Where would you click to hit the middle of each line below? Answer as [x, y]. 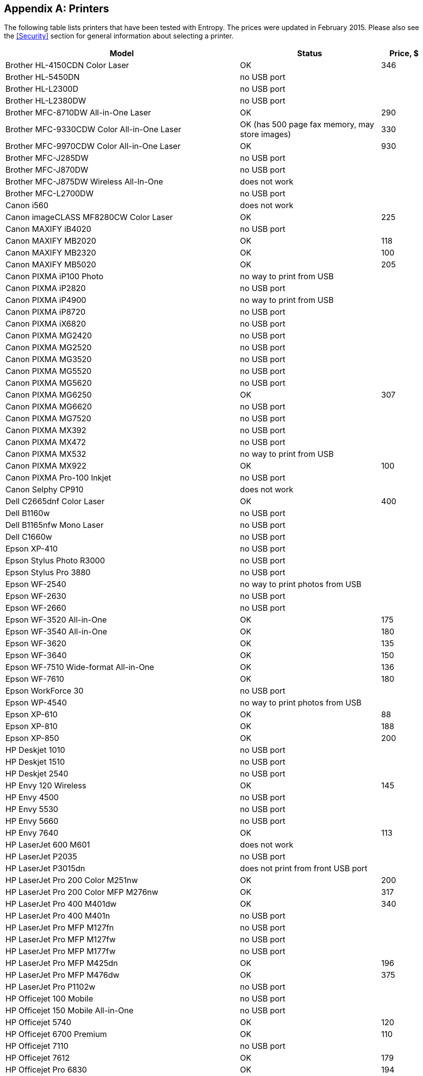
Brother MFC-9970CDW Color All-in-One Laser [93, 146]
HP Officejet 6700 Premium [56, 1034]
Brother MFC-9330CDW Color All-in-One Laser [94, 130]
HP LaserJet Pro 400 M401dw [61, 904]
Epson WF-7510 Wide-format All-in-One [80, 667]
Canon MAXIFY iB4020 [48, 229]
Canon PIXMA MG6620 [49, 407]
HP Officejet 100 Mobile [49, 999]
